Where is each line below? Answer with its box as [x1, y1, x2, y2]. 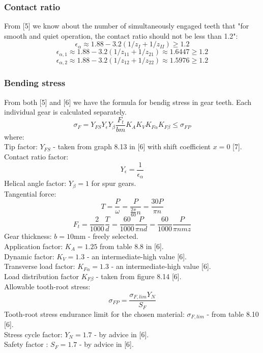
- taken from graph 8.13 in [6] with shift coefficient [53, 141, 211, 152]
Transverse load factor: [4, 261, 75, 271]
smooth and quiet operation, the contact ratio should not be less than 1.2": [4, 30, 238, 41]
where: [4, 131, 24, 142]
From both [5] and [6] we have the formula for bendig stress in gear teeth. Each [4, 96, 252, 107]
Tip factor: [4, 141, 38, 152]
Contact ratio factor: [4, 151, 69, 161]
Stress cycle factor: [4, 329, 63, 339]
